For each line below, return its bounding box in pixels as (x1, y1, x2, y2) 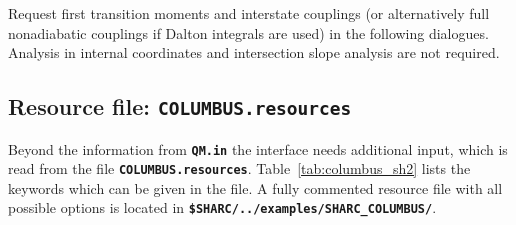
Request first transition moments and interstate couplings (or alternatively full (8, 3, 490, 23)
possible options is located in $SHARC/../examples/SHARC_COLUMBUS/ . (8, 197, 437, 218)
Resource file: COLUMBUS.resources (8, 91, 352, 122)
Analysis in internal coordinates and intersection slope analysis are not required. (8, 42, 500, 63)
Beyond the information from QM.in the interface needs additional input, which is (8, 138, 508, 159)
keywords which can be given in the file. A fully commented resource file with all (8, 177, 503, 198)
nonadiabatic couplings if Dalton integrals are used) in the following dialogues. (8, 22, 489, 43)
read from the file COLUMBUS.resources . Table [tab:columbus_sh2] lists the (8, 158, 471, 179)
